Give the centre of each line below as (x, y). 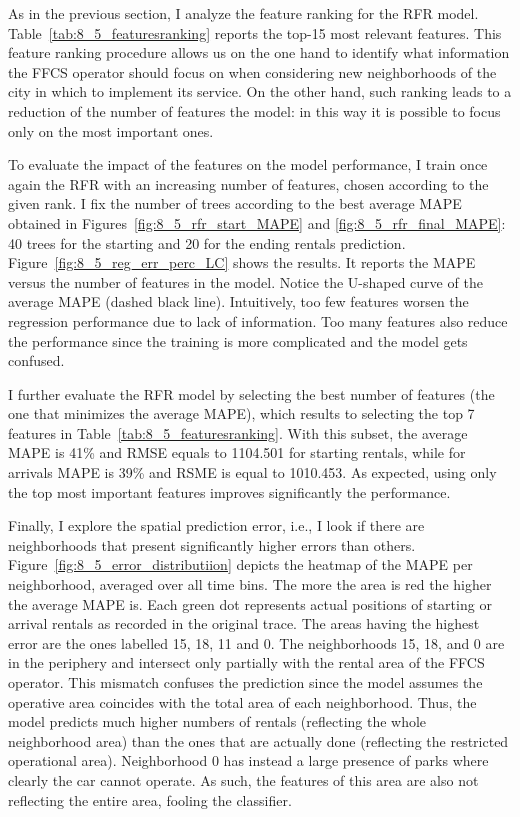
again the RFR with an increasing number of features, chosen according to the (248, 183)
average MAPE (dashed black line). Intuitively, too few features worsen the (238, 301)
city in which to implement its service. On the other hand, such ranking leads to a (260, 91)
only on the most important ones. (111, 130)
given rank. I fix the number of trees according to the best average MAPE (235, 203)
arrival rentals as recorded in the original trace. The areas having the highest (244, 623)
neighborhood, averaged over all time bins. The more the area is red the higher (250, 584)
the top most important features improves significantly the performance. (229, 491)
